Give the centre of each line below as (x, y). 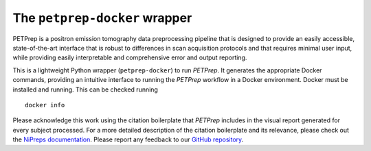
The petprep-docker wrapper (102, 18)
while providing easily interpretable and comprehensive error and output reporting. (130, 57)
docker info (45, 105)
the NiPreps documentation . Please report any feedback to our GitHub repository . (128, 139)
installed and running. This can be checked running (85, 90)
